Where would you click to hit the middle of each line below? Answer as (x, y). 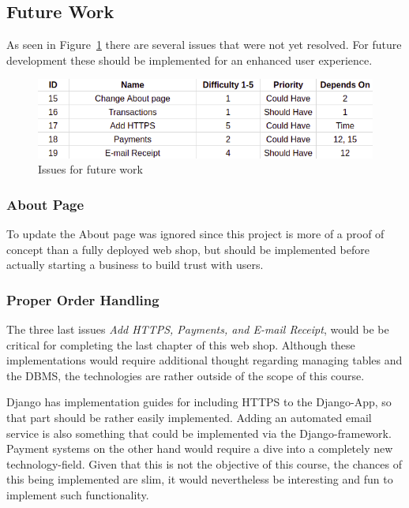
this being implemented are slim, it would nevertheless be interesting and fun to (200, 479)
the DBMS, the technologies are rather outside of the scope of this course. (186, 375)
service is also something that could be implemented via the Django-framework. (199, 433)
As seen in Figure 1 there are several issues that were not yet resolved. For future (204, 45)
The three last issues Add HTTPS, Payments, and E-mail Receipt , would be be (198, 329)
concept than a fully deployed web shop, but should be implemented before (188, 249)
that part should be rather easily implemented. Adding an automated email (189, 417)
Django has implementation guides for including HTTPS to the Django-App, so (199, 402)
